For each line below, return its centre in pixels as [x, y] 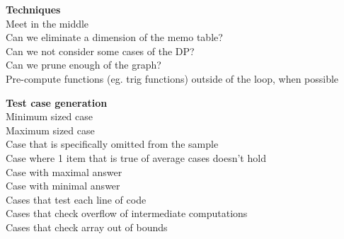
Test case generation [57, 102]
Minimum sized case [50, 116]
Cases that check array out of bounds [87, 227]
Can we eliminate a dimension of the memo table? [114, 37]
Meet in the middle [47, 23]
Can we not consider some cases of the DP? [100, 51]
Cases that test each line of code [76, 199]
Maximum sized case [50, 130]
